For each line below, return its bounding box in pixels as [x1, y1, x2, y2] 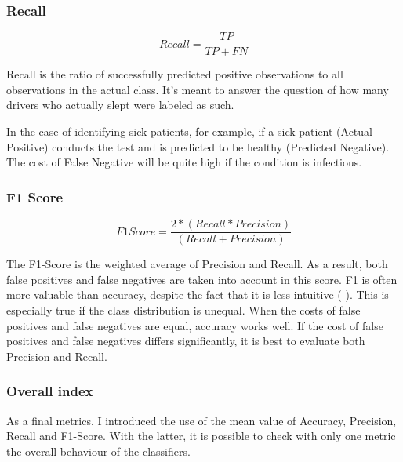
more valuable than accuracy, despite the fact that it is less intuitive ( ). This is [6, 286, 389, 303]
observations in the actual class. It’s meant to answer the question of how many [6, 81, 389, 97]
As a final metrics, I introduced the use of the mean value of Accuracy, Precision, [6, 412, 397, 428]
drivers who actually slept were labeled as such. [6, 96, 234, 113]
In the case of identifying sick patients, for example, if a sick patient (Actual [6, 123, 372, 140]
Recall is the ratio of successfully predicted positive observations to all [6, 66, 343, 82]
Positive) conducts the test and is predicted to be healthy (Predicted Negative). [6, 138, 390, 155]
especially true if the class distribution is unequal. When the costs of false [6, 301, 361, 318]
